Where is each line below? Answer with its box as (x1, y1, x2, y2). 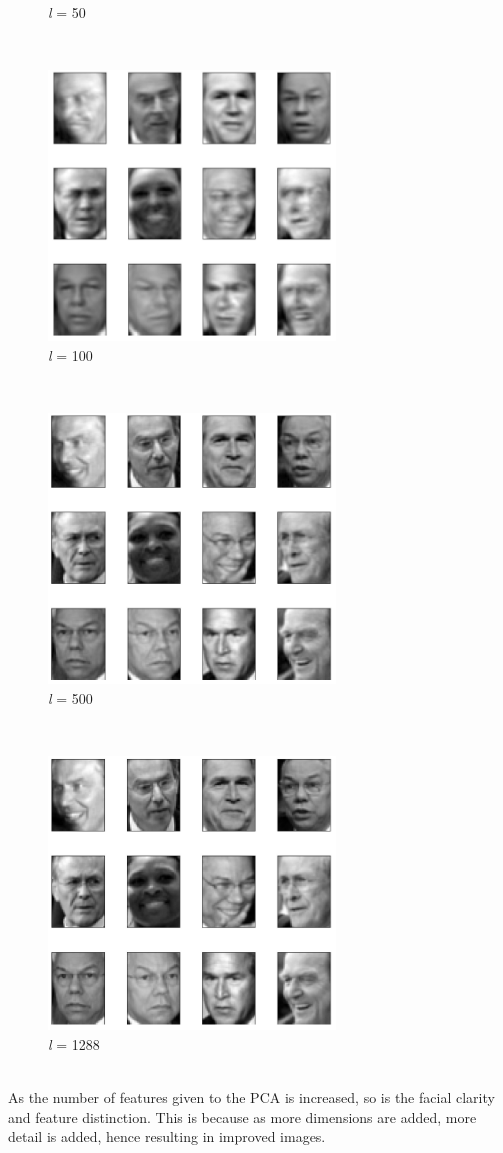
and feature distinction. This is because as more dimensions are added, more (8, 1106, 477, 1127)
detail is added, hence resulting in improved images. (8, 1126, 326, 1147)
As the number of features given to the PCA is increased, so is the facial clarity (8, 1087, 495, 1108)
